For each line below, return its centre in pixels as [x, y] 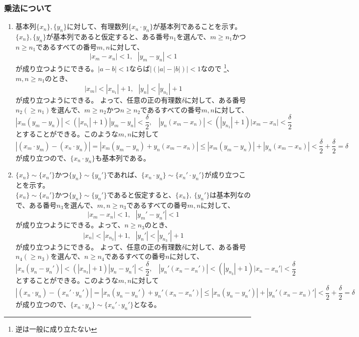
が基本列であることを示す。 [197, 26]
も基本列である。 [123, 157]
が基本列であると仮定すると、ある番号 [108, 37]
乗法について [28, 8]
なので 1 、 [217, 68]
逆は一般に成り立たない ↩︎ [56, 328]
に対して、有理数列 [98, 26]
